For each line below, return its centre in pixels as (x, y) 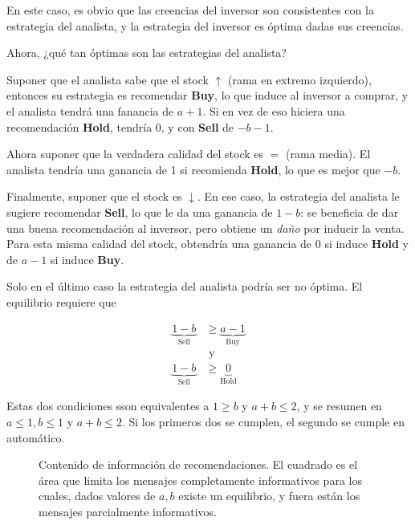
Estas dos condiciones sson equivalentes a (108, 406)
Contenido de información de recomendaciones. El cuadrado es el (198, 464)
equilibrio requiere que (61, 301)
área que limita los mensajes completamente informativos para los (200, 480)
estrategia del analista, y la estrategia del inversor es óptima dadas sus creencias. (205, 25)
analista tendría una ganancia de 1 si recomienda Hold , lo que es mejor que (193, 169)
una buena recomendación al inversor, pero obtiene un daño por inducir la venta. (205, 228)
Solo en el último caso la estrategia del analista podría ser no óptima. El (185, 286)
